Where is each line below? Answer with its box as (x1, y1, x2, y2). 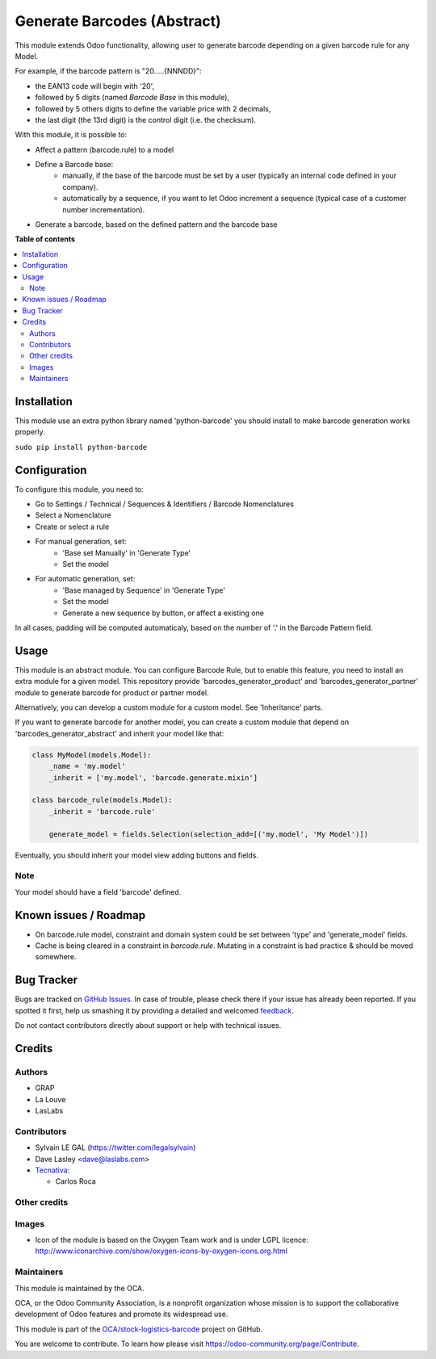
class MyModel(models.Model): (31, 750, 152, 759)
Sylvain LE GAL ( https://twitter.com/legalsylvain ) (35, 1143, 196, 1152)
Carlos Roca (55, 1177, 96, 1186)
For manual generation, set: (35, 537, 127, 547)
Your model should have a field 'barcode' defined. (15, 887, 182, 896)
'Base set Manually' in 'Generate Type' (62, 547, 191, 557)
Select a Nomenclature (35, 510, 111, 520)
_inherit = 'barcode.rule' (48, 807, 157, 816)
